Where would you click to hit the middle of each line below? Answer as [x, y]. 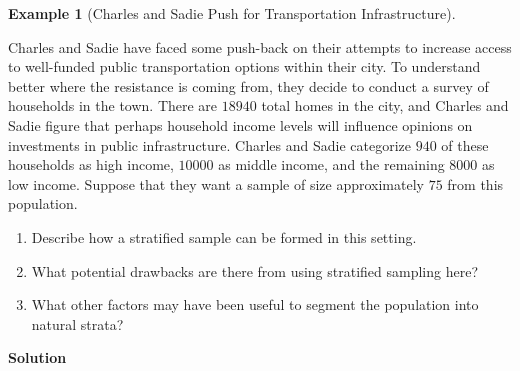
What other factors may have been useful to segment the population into [255, 304]
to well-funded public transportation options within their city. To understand [244, 66]
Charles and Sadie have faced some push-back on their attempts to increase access [260, 46]
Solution [37, 357]
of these [465, 144]
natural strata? [77, 323]
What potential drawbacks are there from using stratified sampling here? [255, 270]
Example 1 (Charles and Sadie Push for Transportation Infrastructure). [232, 13]
